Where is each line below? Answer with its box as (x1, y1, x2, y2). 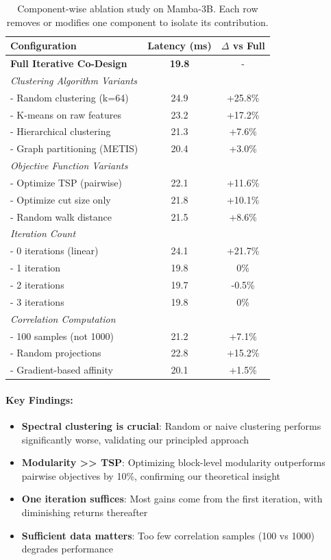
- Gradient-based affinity (10, 363, 113, 377)
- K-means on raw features (10, 107, 121, 121)
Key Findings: (5, 392, 73, 406)
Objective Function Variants (10, 158, 128, 173)
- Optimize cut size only (10, 192, 111, 206)
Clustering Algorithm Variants (10, 73, 138, 87)
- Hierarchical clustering (10, 124, 111, 138)
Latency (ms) (147, 38, 212, 53)
